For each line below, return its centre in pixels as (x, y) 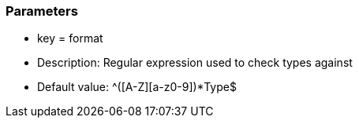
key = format (70, 38)
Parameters (42, 11)
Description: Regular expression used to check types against (195, 63)
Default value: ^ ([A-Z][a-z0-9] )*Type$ (137, 87)
